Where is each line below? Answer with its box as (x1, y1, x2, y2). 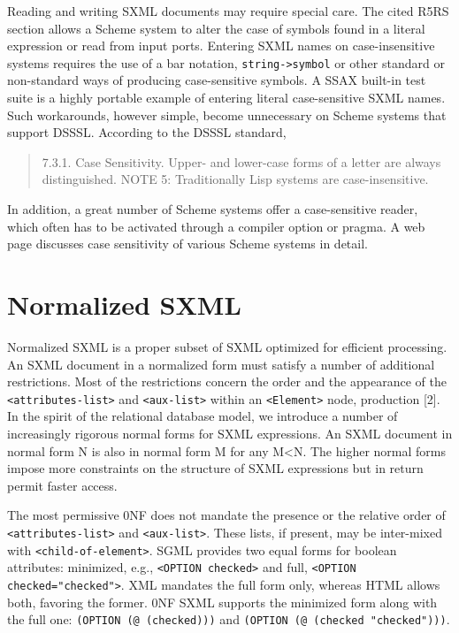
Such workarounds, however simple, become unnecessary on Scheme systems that (7, 105, 447, 124)
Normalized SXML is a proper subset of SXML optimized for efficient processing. (7, 337, 448, 355)
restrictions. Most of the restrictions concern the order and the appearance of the (7, 372, 447, 391)
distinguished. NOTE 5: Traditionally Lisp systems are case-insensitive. (42, 170, 429, 188)
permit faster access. (7, 476, 118, 494)
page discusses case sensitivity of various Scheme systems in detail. (7, 234, 368, 253)
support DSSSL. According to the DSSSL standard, (7, 123, 287, 141)
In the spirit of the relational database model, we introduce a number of (7, 407, 398, 425)
